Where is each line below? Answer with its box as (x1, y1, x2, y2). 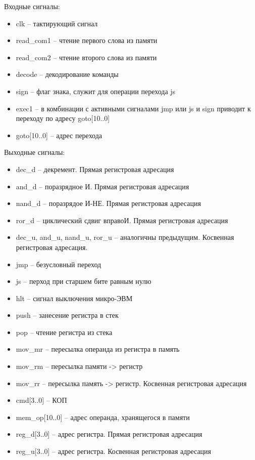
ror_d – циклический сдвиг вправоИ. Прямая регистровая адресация (16, 215, 228, 225)
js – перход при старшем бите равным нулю (16, 276, 151, 286)
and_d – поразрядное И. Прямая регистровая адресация (16, 181, 189, 191)
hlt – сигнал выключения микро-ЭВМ (16, 292, 133, 303)
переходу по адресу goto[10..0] (16, 113, 110, 123)
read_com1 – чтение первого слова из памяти (16, 35, 158, 46)
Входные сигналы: (4, 1, 60, 11)
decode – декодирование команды (16, 69, 119, 79)
